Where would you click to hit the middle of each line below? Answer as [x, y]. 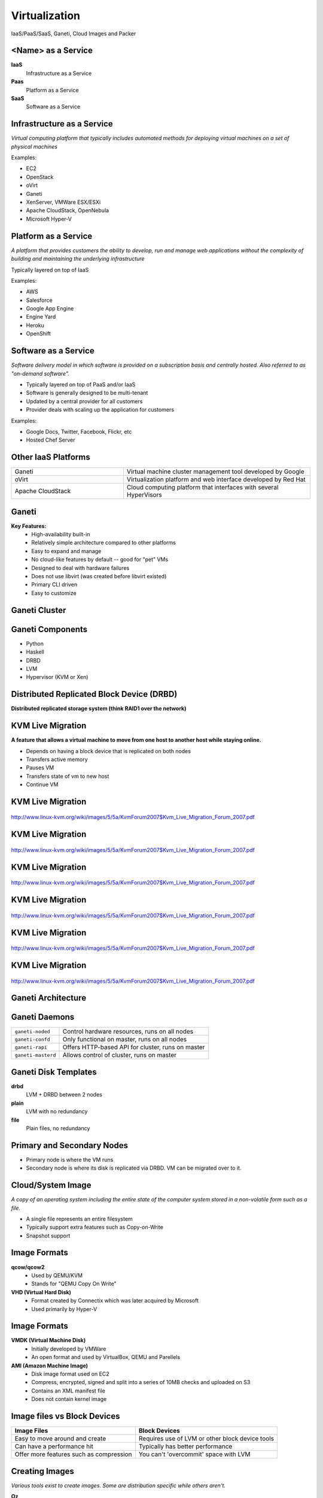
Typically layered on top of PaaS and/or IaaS [81, 384]
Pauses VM [40, 768]
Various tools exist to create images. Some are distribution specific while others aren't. [118, 1485]
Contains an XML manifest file [68, 1391]
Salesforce [39, 300]
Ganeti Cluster [39, 610]
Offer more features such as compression [73, 1454]
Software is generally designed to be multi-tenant [87, 393]
